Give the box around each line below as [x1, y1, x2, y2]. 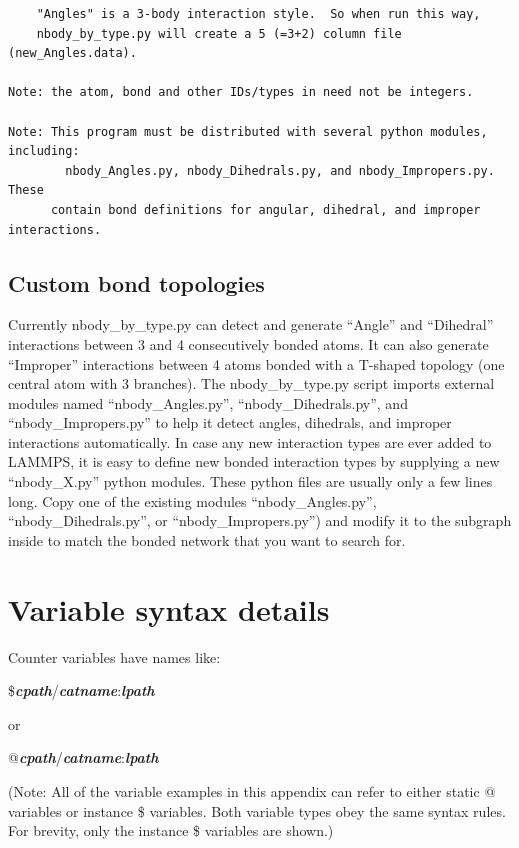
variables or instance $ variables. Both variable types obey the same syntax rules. [8, 800, 506, 821]
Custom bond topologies [8, 267, 265, 298]
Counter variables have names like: [8, 646, 221, 667]
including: [8, 144, 80, 159]
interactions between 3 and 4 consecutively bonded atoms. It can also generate [8, 333, 489, 354]
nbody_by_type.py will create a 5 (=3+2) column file [36, 26, 402, 41]
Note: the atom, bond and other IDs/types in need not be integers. [8, 85, 474, 100]
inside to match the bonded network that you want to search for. [8, 529, 406, 550]
